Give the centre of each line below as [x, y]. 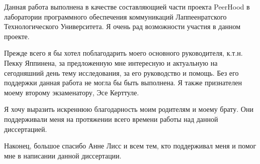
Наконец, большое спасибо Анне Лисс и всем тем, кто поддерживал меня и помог [130, 146]
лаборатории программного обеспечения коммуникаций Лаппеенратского [115, 16]
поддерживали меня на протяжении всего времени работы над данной [111, 119]
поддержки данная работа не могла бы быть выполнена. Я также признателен [123, 83]
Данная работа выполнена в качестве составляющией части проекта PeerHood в [127, 7]
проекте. [17, 36]
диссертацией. [26, 129]
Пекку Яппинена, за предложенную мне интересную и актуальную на [111, 62]
